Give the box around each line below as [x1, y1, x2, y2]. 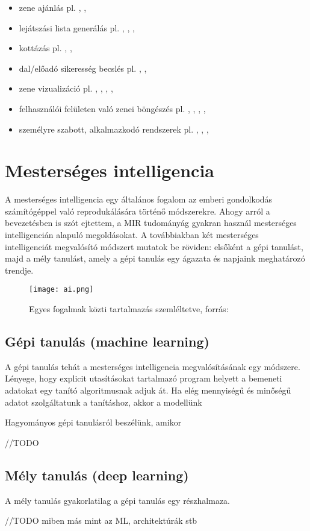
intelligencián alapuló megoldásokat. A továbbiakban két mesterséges [5, 228, 259, 241]
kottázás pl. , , [19, 42, 72, 54]
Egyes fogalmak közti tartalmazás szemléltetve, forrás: [29, 303, 229, 315]
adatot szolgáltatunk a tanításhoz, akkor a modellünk [5, 395, 202, 408]
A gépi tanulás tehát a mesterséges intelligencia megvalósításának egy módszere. [5, 360, 300, 372]
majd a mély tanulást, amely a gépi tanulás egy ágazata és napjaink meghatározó [5, 252, 305, 265]
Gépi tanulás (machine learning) [5, 332, 209, 351]
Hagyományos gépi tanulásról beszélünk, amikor [5, 416, 182, 429]
